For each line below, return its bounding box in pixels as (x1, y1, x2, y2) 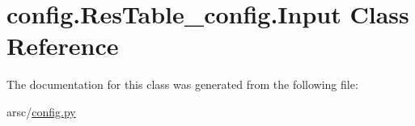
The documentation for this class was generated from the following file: (6, 76, 358, 93)
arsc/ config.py (6, 103, 76, 120)
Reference (6, 29, 119, 62)
